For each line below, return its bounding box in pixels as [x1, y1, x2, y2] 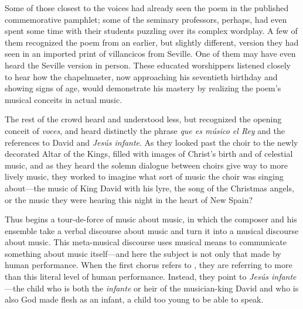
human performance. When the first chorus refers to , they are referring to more [5, 259, 292, 271]
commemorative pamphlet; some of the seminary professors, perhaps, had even [5, 13, 287, 25]
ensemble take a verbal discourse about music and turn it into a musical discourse [5, 224, 299, 236]
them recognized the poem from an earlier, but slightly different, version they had [5, 36, 299, 48]
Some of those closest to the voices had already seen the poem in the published [5, 2, 289, 13]
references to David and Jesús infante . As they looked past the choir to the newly [5, 136, 298, 148]
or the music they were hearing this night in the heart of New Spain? [5, 193, 253, 205]
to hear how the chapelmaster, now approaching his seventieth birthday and [5, 70, 278, 83]
